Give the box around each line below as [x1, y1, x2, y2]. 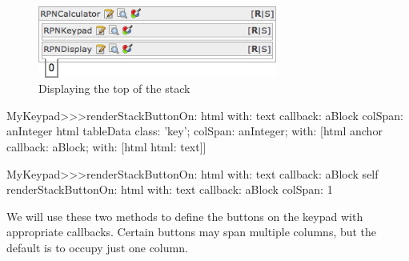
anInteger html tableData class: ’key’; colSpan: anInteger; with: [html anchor [6, 122, 383, 139]
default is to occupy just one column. [6, 239, 188, 255]
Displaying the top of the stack [38, 80, 190, 97]
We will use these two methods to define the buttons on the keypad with [6, 207, 363, 224]
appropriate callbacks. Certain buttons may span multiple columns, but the [6, 223, 377, 240]
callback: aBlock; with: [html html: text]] [6, 138, 207, 155]
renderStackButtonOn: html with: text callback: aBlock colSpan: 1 [6, 181, 333, 198]
